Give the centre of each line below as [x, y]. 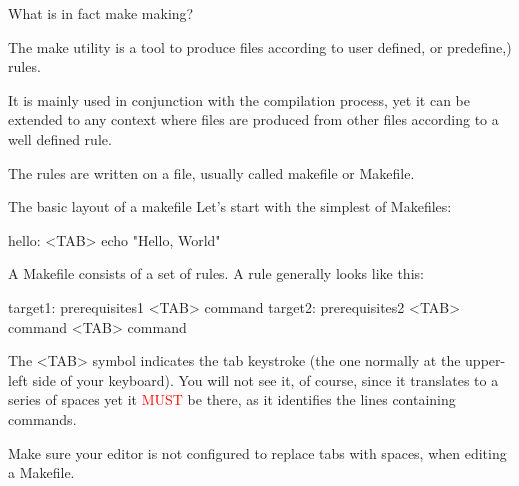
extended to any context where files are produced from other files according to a [253, 119]
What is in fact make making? [101, 13]
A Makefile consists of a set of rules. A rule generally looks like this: [216, 273]
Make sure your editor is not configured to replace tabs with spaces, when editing [257, 452]
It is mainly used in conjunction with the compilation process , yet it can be [239, 99]
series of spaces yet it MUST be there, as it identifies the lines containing [232, 399]
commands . [42, 418]
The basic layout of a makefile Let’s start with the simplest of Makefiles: [230, 206]
